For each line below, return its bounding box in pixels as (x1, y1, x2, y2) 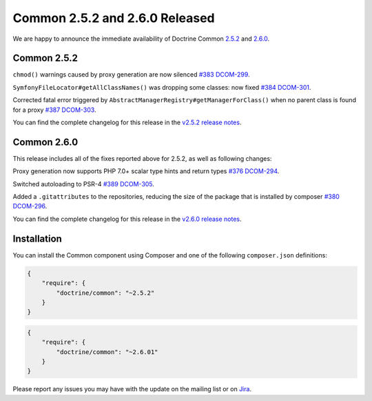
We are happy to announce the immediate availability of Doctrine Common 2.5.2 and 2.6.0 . (12, 35, 270, 43)
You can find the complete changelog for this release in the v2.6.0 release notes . (12, 215, 242, 223)
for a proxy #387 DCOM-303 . (12, 106, 96, 114)
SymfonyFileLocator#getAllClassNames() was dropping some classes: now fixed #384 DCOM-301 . (12, 83, 311, 91)
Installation (12, 233, 62, 244)
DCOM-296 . (12, 202, 48, 211)
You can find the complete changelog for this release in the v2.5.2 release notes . (12, 118, 242, 127)
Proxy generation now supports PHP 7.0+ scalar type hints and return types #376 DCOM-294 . (12, 167, 280, 175)
